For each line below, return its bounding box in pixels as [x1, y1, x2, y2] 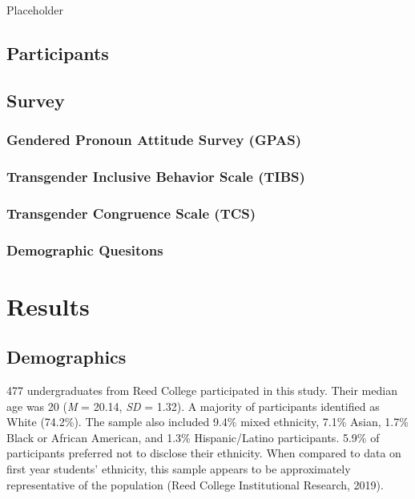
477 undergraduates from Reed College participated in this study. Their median [6, 382, 397, 399]
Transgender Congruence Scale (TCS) [6, 203, 256, 223]
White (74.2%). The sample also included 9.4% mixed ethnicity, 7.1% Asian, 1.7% [6, 413, 409, 430]
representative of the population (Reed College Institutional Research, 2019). [6, 476, 384, 493]
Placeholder [6, 2, 64, 18]
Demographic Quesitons [6, 239, 163, 260]
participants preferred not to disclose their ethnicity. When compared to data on [6, 445, 401, 461]
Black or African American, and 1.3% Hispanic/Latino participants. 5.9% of [6, 429, 380, 445]
